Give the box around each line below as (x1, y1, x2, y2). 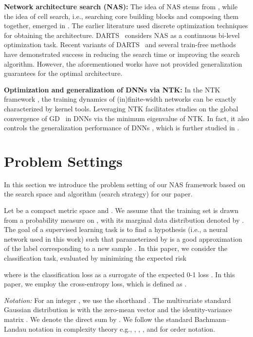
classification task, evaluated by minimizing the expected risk (4, 253, 186, 263)
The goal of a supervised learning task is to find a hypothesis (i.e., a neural (4, 224, 228, 234)
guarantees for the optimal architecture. (4, 68, 123, 78)
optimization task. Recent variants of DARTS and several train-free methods (4, 39, 236, 50)
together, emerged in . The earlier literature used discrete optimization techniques (4, 20, 248, 31)
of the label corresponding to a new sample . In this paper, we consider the (4, 243, 228, 253)
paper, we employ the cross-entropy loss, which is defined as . (4, 279, 187, 289)
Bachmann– (194, 314, 230, 324)
